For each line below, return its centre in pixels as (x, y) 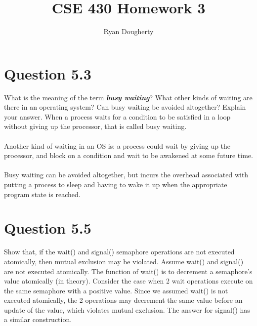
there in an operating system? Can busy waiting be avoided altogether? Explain (125, 107)
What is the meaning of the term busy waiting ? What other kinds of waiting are (128, 97)
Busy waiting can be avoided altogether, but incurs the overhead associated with (126, 175)
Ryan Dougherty (128, 31)
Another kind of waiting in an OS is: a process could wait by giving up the (117, 145)
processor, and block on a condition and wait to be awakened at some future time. (128, 155)
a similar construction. (38, 319)
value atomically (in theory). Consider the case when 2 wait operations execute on (128, 281)
